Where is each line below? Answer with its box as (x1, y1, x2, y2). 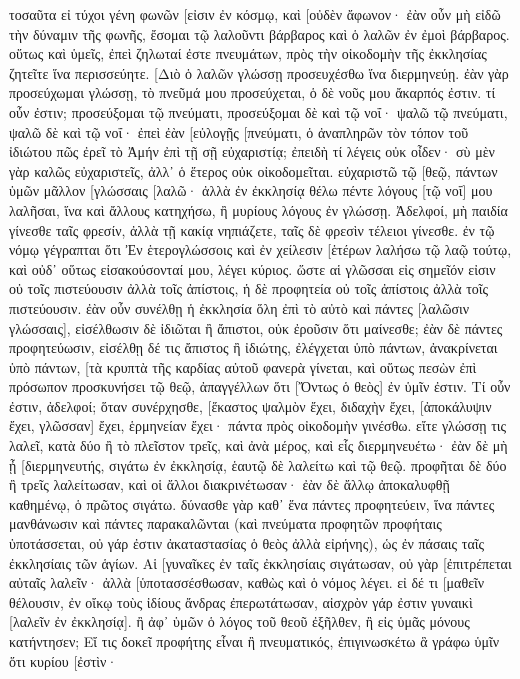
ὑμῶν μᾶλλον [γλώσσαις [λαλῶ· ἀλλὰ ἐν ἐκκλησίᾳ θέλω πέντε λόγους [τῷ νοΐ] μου (9, 180, 493, 201)
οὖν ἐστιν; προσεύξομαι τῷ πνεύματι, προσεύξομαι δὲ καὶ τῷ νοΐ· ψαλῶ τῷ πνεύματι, (9, 101, 508, 122)
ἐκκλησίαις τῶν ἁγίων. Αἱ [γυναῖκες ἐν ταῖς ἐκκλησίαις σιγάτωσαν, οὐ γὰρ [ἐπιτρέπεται (9, 552, 512, 573)
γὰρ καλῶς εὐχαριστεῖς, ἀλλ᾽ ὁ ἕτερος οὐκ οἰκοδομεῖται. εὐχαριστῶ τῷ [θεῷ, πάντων (9, 160, 498, 181)
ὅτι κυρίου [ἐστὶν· (9, 650, 118, 671)
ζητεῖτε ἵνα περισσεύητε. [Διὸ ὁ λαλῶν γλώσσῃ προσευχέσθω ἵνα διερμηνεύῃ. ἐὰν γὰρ (9, 62, 509, 83)
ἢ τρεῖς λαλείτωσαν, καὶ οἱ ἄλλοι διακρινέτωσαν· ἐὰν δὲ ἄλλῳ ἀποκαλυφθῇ (9, 474, 450, 495)
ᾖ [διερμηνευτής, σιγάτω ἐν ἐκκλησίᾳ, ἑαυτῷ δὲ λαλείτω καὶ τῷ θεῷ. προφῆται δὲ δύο (9, 454, 507, 475)
